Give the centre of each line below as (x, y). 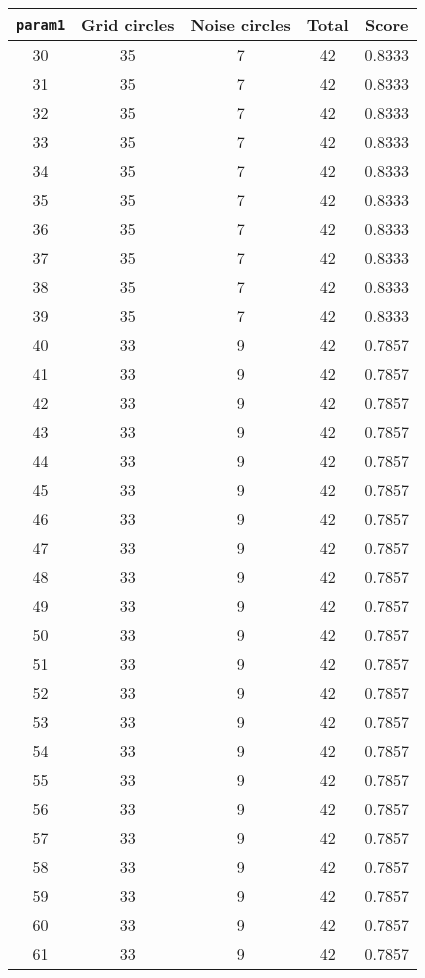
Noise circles (240, 24)
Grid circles (128, 24)
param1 (41, 24)
